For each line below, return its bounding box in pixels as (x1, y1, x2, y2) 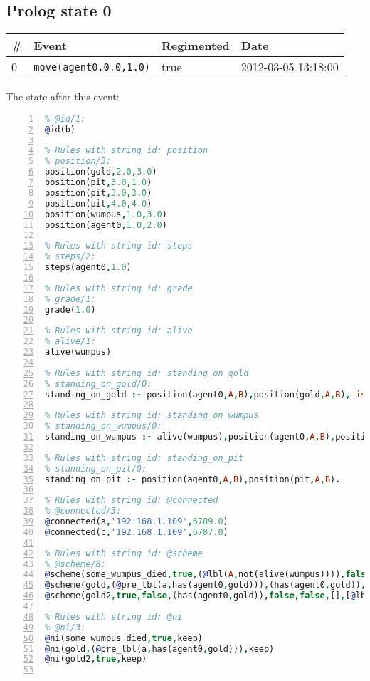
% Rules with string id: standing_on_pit (45, 452, 244, 463)
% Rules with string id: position (45, 145, 208, 156)
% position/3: (45, 156, 112, 167)
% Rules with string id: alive (45, 326, 193, 336)
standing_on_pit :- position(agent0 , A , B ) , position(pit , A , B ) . (45, 474, 341, 484)
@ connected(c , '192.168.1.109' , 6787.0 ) (45, 526, 228, 537)
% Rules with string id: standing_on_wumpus (45, 410, 259, 421)
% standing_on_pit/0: (45, 463, 147, 474)
